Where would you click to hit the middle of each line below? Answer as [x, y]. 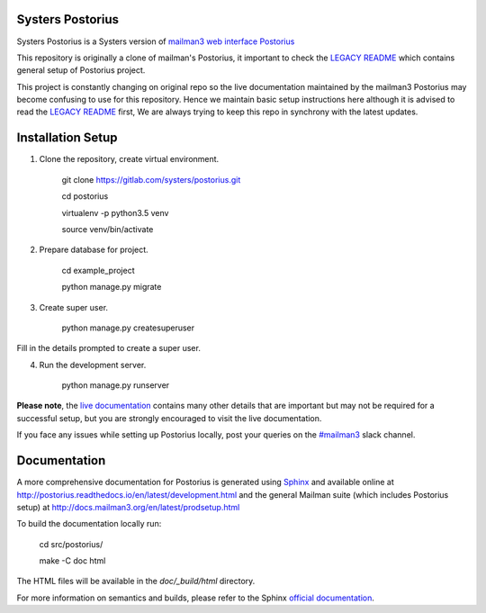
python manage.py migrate [112, 287]
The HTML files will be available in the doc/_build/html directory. [136, 581]
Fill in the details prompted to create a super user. [109, 348]
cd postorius [85, 196]
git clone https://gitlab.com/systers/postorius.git [151, 179]
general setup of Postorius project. [81, 70]
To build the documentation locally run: [89, 524]
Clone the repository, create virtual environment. [129, 159]
